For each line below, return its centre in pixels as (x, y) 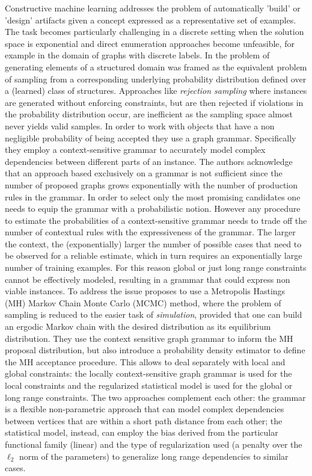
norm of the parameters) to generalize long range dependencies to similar (154, 456)
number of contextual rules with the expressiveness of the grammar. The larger (150, 232)
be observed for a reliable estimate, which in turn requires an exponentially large (154, 255)
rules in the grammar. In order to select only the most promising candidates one (153, 196)
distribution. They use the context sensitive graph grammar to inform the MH (149, 338)
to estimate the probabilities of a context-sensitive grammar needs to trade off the (156, 220)
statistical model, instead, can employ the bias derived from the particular (142, 432)
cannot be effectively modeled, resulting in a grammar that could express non (148, 279)
